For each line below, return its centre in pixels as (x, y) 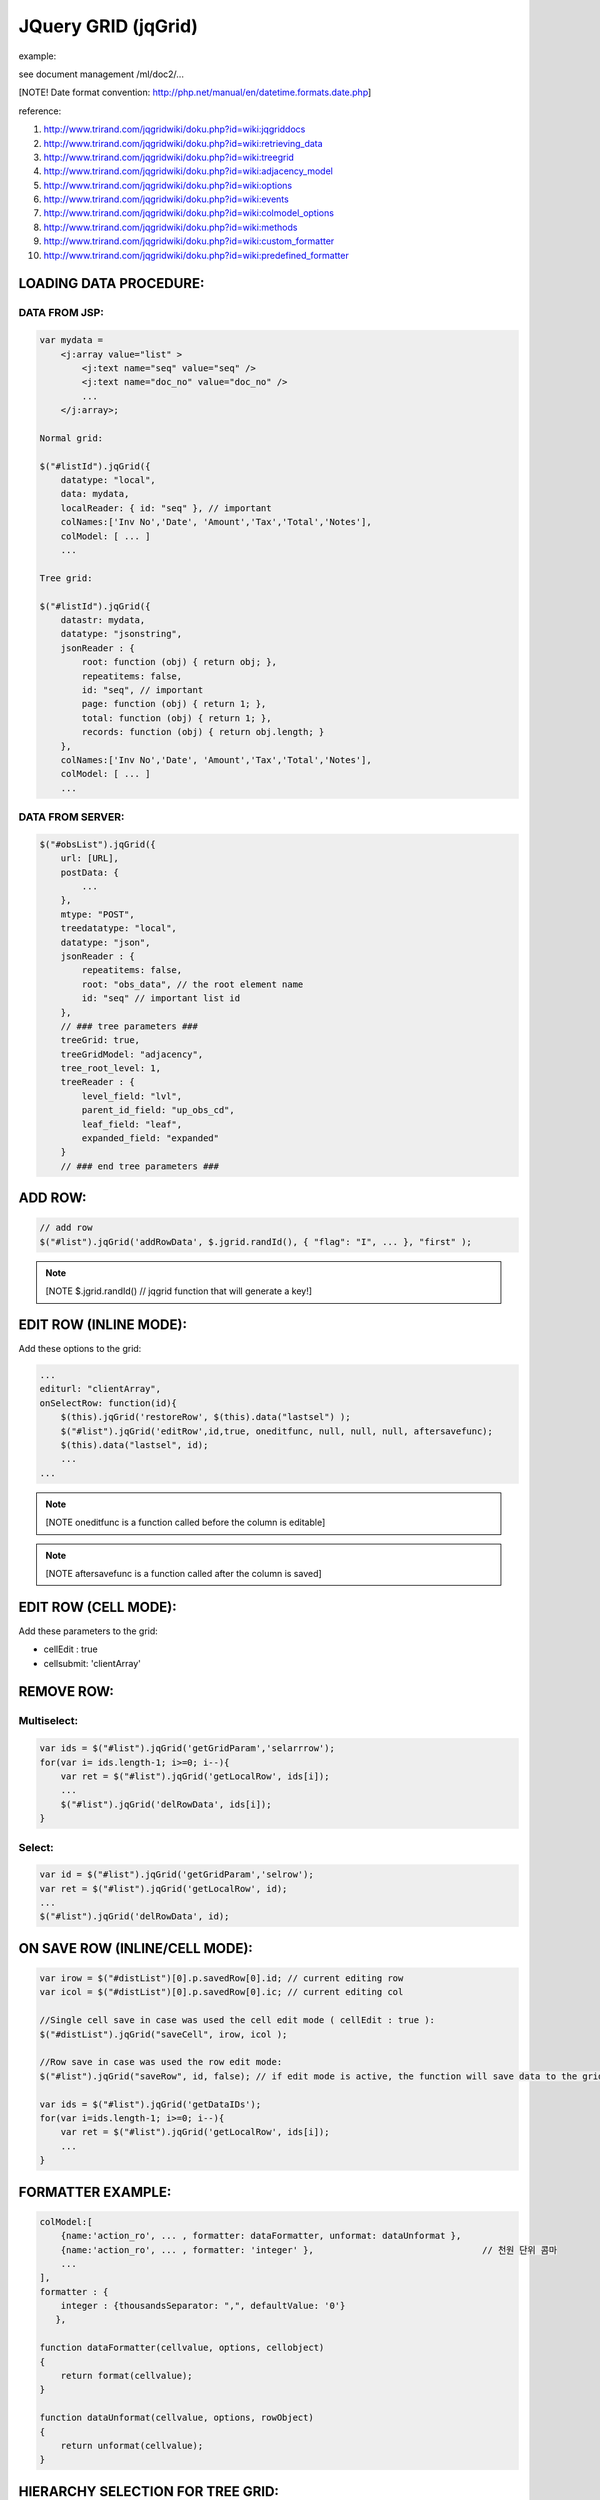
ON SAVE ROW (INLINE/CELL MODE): (136, 1948)
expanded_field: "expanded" (150, 1138)
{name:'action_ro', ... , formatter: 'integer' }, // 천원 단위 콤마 (309, 2249)
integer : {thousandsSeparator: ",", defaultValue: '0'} (203, 2306)
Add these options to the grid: (80, 1349)
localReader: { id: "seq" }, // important (166, 508)
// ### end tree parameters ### (140, 1166)
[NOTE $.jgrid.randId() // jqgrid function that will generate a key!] (179, 1291)
